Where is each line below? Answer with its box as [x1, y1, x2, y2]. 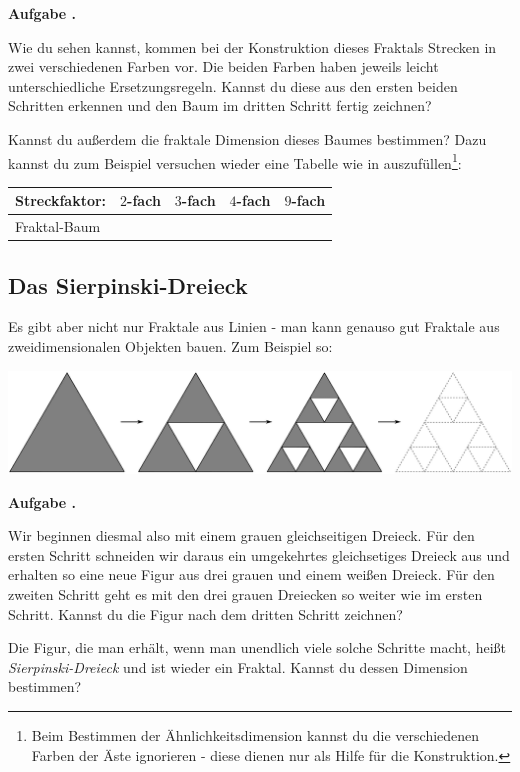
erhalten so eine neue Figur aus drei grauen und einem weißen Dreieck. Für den [8, 564, 495, 585]
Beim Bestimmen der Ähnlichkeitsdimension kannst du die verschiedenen [31, 724, 480, 745]
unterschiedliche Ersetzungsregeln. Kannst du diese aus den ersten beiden [8, 75, 458, 96]
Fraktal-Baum [15, 216, 101, 237]
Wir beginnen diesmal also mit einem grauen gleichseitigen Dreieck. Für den [8, 525, 475, 546]
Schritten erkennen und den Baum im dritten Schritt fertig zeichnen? [8, 95, 432, 116]
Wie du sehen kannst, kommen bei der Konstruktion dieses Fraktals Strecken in [8, 36, 497, 57]
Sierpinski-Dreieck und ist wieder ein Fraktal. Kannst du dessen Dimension [8, 656, 468, 677]
